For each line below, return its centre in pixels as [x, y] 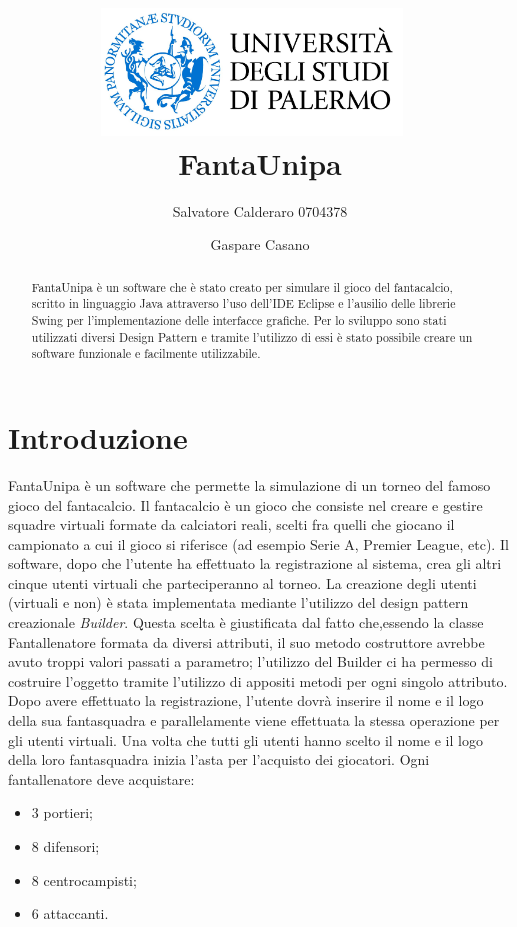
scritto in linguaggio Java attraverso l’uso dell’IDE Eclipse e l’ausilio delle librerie [243, 303]
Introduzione [98, 436]
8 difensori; [65, 846]
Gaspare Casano [260, 244]
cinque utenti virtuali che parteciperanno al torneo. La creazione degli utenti [242, 582]
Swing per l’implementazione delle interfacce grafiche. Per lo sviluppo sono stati [239, 320]
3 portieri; [62, 812]
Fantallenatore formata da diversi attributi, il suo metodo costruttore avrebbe [246, 641]
